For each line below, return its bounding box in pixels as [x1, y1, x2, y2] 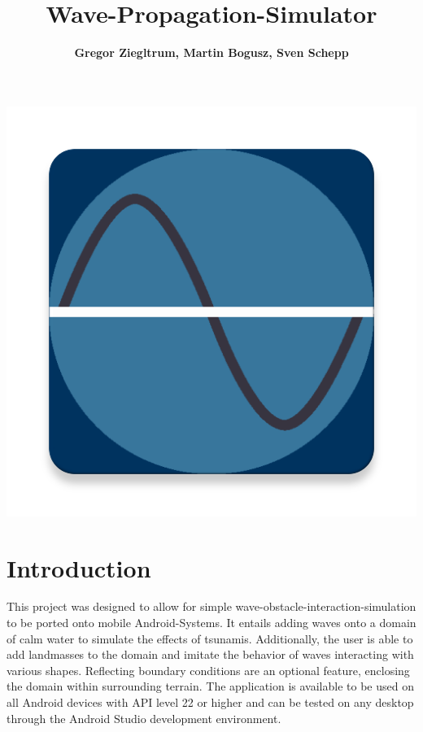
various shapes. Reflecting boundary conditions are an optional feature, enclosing [7, 661, 410, 678]
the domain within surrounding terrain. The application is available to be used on [7, 678, 414, 695]
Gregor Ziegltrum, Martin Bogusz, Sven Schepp [74, 44, 349, 61]
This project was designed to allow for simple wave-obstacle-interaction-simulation [7, 598, 416, 615]
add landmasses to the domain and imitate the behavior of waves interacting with [7, 646, 414, 663]
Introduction [7, 551, 151, 584]
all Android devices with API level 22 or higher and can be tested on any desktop [7, 694, 414, 710]
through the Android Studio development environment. [7, 709, 281, 726]
